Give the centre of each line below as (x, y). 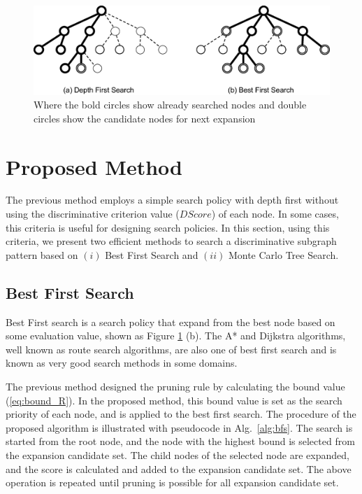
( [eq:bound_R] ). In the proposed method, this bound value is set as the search (174, 400)
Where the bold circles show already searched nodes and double (170, 105)
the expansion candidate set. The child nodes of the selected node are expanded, (178, 454)
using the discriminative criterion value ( (93, 214)
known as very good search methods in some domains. (122, 363)
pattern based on (42, 254)
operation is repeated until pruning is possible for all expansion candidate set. (172, 482)
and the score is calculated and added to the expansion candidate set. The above (179, 468)
